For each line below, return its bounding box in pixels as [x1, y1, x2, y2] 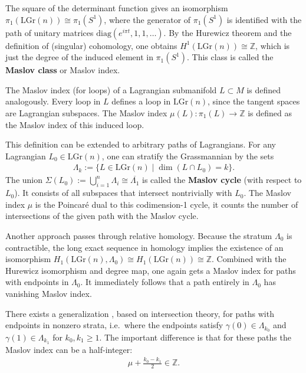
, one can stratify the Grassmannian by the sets [101, 149, 274, 162]
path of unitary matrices [5, 26, 94, 38]
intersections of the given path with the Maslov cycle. [5, 210, 199, 222]
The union [5, 174, 43, 186]
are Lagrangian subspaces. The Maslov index [5, 106, 167, 119]
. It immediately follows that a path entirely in [80, 276, 249, 288]
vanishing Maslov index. [5, 287, 92, 299]
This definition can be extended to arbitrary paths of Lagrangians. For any [5, 138, 276, 150]
